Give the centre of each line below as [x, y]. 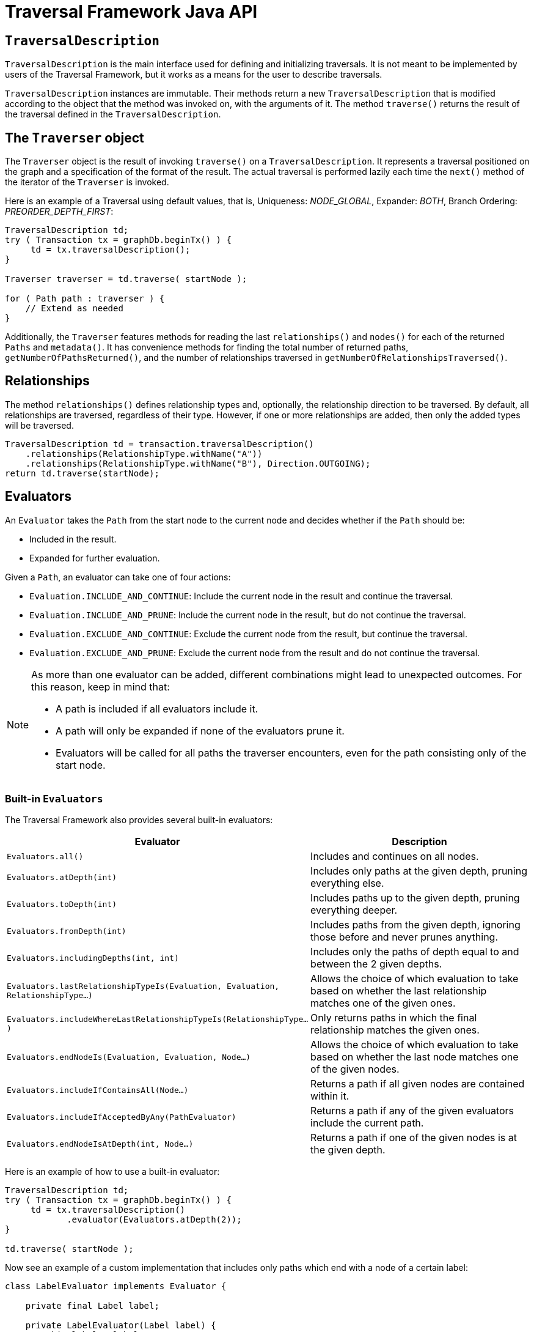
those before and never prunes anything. [404, 937]
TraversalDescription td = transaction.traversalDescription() [159, 444]
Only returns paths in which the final [394, 1018]
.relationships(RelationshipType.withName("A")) [144, 453]
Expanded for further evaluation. [95, 558]
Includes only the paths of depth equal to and [415, 952]
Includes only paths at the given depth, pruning [419, 871]
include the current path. [367, 1123]
